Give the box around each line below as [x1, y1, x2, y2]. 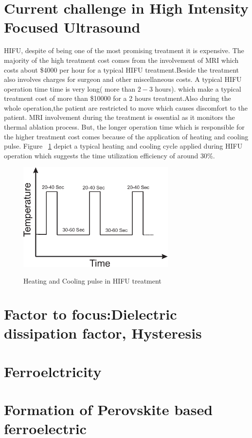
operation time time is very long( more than [4, 83, 136, 94]
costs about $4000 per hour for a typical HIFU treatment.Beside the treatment [4, 64, 239, 75]
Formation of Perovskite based [4, 400, 213, 419]
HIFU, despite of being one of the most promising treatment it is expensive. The [4, 45, 244, 56]
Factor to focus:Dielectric [4, 304, 177, 324]
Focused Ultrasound [4, 17, 141, 37]
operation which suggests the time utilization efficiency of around [4, 150, 198, 160]
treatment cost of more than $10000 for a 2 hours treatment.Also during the [4, 93, 231, 103]
